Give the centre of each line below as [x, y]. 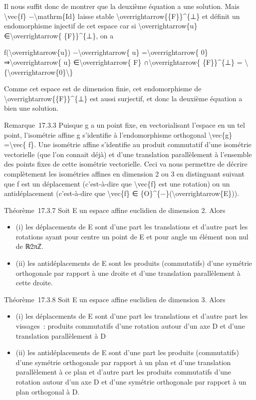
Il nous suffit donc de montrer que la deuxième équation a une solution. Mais [122, 6]
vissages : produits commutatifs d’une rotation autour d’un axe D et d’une [130, 326]
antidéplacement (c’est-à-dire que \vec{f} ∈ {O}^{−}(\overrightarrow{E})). [122, 193]
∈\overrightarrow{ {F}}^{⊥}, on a [59, 35]
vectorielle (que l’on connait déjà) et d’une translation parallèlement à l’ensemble [128, 154]
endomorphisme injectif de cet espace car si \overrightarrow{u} [101, 26]
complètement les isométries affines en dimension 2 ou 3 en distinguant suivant [124, 173]
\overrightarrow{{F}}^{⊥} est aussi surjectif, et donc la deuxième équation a [123, 98]
